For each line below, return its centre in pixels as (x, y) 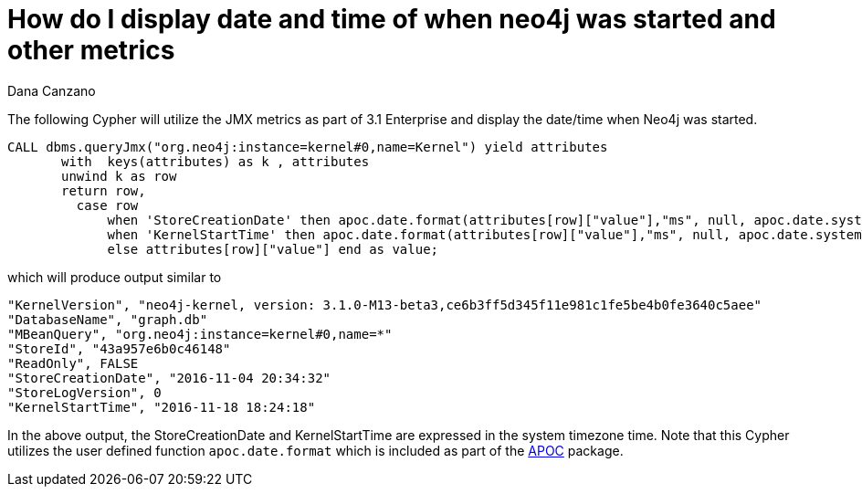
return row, (104, 190)
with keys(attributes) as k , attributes (215, 161)
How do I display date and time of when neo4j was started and (392, 19)
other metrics (91, 50)
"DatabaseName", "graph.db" (108, 319)
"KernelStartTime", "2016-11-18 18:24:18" (162, 407)
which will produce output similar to (115, 277)
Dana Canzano (52, 90)
